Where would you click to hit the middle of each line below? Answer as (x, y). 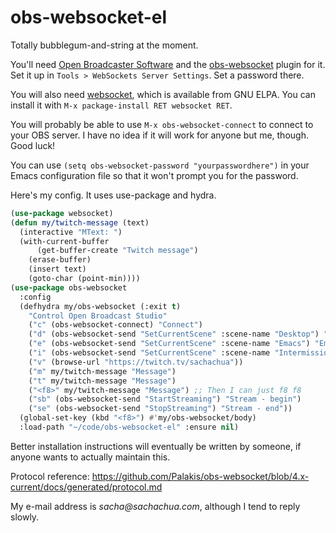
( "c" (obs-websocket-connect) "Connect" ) (115, 325)
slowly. (25, 517)
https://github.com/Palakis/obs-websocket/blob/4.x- (200, 476)
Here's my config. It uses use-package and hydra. (113, 195)
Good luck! (33, 145)
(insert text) (57, 269)
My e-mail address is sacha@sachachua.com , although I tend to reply (155, 506)
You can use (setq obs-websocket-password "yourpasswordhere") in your (160, 165)
